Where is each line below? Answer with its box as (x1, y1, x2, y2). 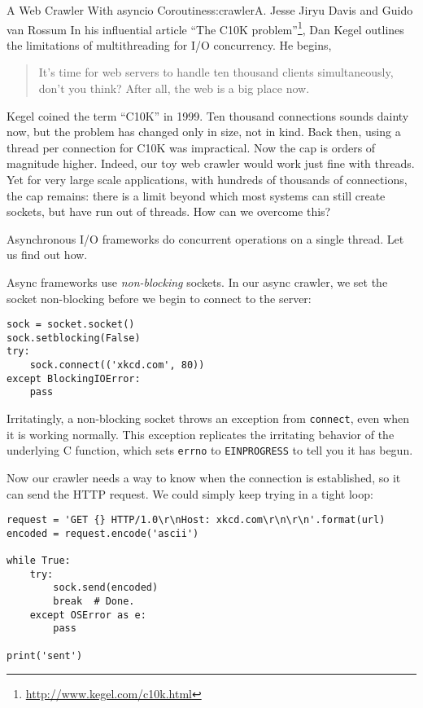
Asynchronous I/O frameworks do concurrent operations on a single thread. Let (7, 230, 404, 247)
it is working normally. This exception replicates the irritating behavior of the (7, 425, 395, 442)
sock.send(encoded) (53, 582, 159, 594)
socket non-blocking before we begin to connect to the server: (7, 289, 312, 306)
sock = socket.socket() (7, 319, 135, 331)
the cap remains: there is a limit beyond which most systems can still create (7, 187, 386, 204)
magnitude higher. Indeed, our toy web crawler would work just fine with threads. (7, 155, 415, 172)
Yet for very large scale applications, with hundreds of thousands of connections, (7, 171, 408, 187)
